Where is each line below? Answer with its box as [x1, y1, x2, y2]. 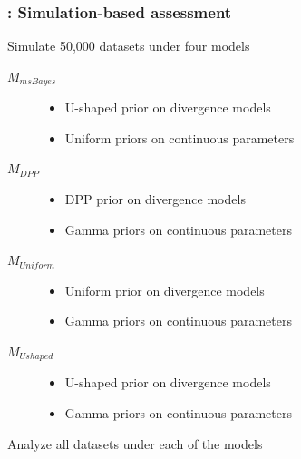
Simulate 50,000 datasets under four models [7, 36, 250, 55]
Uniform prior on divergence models [64, 280, 265, 299]
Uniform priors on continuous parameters [64, 128, 295, 147]
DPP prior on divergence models [64, 190, 246, 209]
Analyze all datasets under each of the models [7, 434, 263, 453]
